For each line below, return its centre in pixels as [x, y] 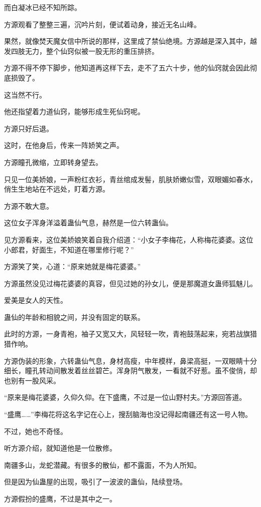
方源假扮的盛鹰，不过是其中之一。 [60, 498]
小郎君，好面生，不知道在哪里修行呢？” [69, 249]
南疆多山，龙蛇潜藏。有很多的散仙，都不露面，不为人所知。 [102, 464]
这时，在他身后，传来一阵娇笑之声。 [64, 145]
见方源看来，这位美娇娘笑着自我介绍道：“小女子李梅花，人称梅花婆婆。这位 [129, 239]
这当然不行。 [25, 94]
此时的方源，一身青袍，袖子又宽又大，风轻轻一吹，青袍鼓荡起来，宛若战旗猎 [130, 334]
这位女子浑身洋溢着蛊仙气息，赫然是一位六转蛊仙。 [88, 223]
